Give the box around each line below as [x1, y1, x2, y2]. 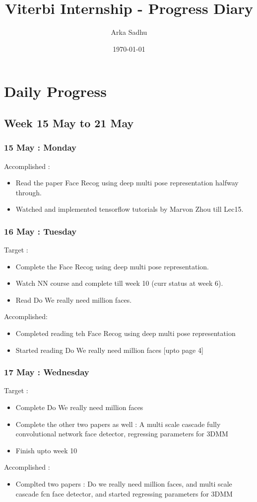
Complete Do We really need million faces [15, 402, 143, 413]
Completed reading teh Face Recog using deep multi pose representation [15, 328, 236, 338]
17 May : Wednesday [4, 366, 89, 378]
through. [15, 187, 42, 197]
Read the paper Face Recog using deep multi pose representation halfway [15, 177, 239, 188]
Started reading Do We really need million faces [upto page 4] [15, 344, 203, 355]
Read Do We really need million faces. [15, 294, 132, 305]
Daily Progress [4, 81, 107, 101]
